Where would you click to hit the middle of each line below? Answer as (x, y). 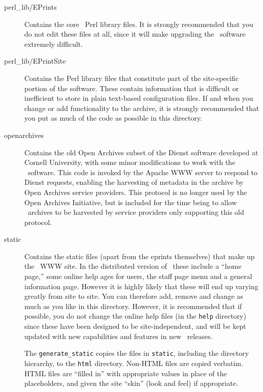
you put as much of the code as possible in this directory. (113, 118)
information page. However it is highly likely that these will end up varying (141, 286)
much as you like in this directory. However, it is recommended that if (133, 306)
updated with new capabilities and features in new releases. (119, 336)
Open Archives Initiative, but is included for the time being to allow (131, 202)
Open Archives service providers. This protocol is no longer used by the (136, 192)
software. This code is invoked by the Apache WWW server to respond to (143, 172)
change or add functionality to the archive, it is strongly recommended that (142, 108)
